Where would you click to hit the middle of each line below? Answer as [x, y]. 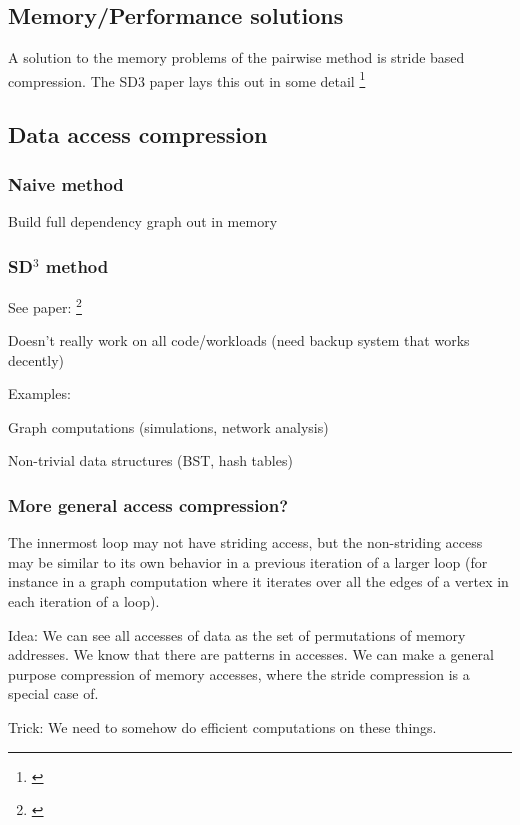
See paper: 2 [45, 305]
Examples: [39, 393]
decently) [36, 359]
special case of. [53, 693]
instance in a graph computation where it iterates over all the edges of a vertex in [258, 581]
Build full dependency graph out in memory [143, 221]
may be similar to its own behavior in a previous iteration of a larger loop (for [248, 561]
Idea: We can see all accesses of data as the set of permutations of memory [237, 634]
